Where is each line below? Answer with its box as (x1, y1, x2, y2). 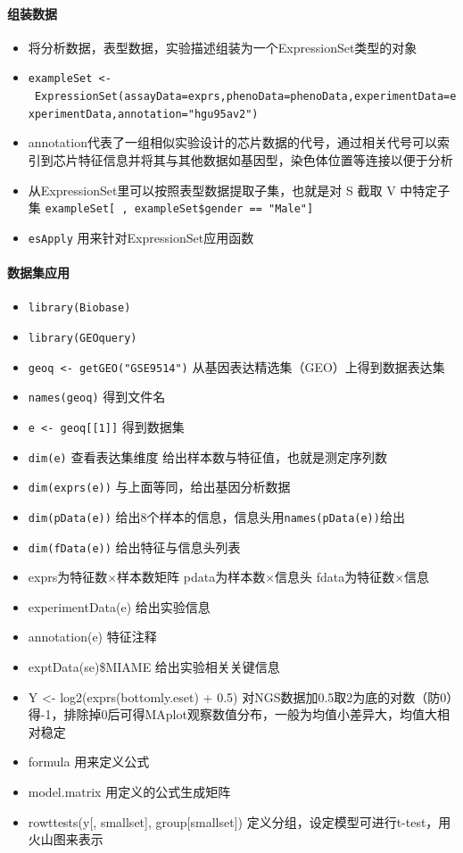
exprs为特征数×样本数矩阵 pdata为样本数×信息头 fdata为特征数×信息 (28, 567, 430, 586)
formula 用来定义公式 (28, 752, 150, 771)
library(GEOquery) (28, 331, 137, 344)
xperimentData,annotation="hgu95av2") (28, 107, 259, 120)
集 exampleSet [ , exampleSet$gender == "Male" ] (28, 198, 314, 217)
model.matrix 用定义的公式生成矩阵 (28, 782, 231, 800)
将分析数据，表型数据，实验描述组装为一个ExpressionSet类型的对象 (28, 37, 418, 56)
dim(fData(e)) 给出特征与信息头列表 (28, 537, 241, 556)
